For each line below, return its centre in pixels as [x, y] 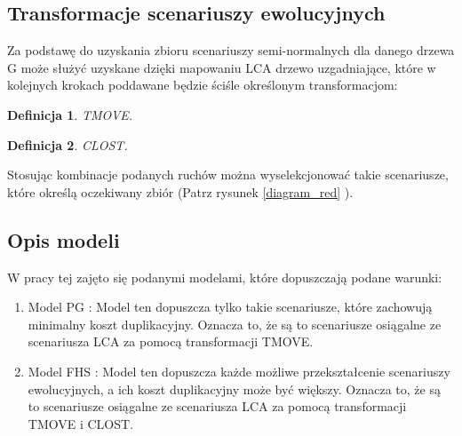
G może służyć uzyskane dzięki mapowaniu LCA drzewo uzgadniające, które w [222, 67]
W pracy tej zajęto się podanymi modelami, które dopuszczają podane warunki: [225, 277]
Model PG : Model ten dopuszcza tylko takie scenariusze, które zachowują [230, 307]
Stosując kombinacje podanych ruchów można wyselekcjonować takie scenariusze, [228, 174]
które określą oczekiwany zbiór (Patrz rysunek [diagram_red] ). [180, 191]
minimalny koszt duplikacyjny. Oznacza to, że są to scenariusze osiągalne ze [235, 324]
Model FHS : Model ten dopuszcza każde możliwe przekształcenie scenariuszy [239, 371]
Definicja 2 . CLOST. [68, 144]
